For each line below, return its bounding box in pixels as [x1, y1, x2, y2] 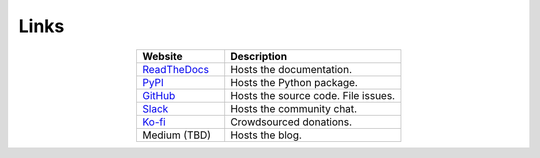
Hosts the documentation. [230, 62, 352, 76]
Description [230, 49, 288, 63]
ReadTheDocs [142, 62, 210, 76]
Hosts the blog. [230, 128, 302, 142]
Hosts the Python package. [230, 75, 359, 89]
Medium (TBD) [142, 128, 212, 142]
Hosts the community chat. [230, 101, 358, 115]
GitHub [142, 88, 176, 102]
